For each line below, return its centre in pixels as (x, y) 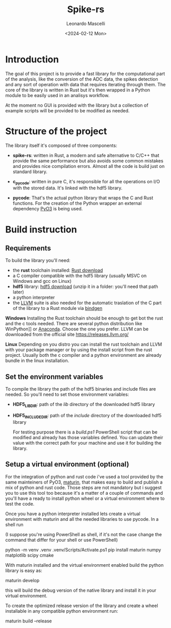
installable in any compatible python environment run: (62, 611)
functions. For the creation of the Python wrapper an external (77, 203)
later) (18, 292)
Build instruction (41, 230)
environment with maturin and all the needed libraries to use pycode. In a (82, 519)
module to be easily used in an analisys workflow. (57, 95)
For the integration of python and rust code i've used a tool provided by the (84, 476)
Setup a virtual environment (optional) (67, 464)
